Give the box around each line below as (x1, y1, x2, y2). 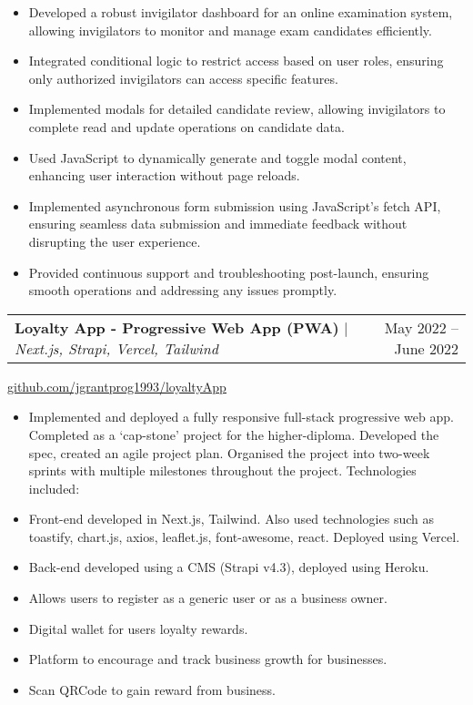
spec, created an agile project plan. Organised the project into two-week (28, 443, 430, 462)
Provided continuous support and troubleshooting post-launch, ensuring (28, 262, 429, 281)
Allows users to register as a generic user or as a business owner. (28, 588, 387, 608)
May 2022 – (384, 316, 458, 338)
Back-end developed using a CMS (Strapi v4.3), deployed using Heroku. (28, 557, 429, 577)
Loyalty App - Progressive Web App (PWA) (15, 316, 339, 338)
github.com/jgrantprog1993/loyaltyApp (7, 376, 226, 395)
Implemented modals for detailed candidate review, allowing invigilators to (28, 99, 446, 118)
